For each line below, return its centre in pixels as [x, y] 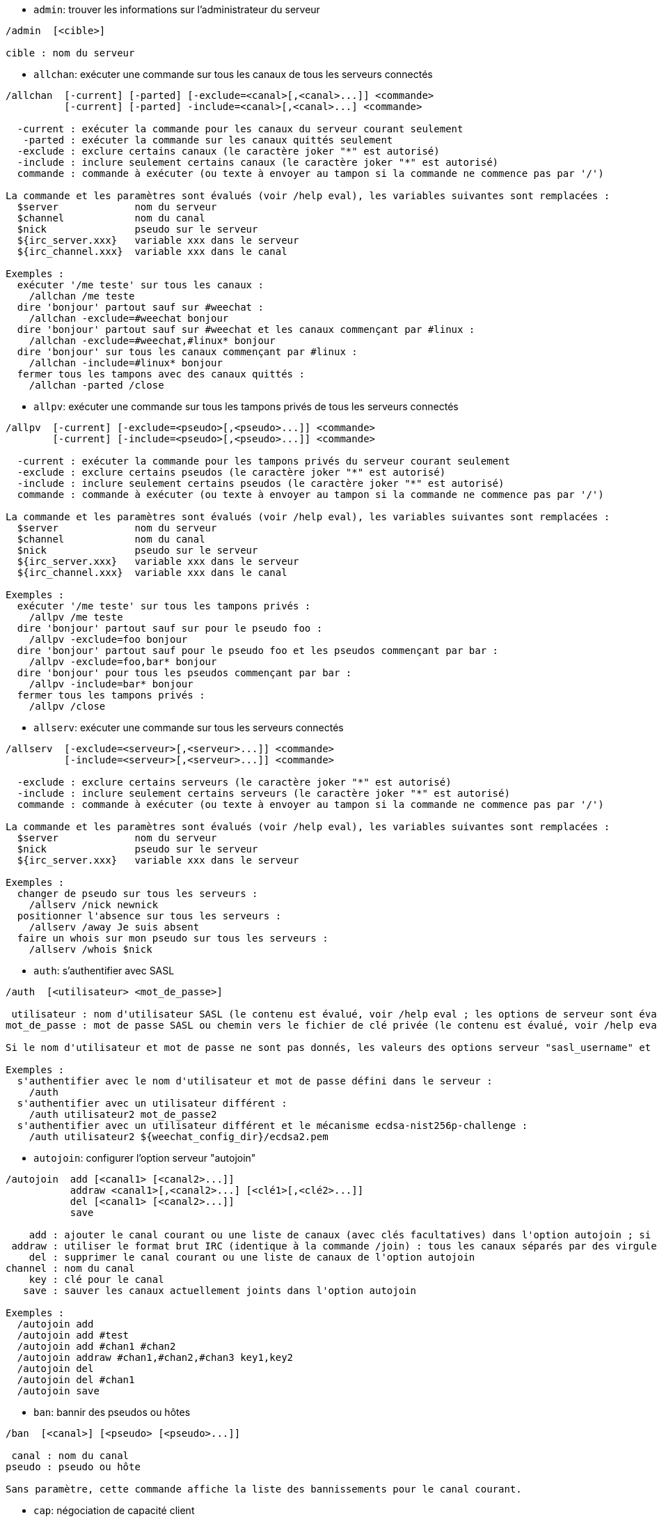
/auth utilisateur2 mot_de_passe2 [123, 1114]
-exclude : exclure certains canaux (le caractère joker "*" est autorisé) [228, 151]
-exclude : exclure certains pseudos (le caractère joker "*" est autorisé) [231, 472]
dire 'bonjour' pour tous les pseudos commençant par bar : [184, 673]
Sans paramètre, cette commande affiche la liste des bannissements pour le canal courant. [264, 1489]
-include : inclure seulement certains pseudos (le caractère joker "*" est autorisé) [261, 483]
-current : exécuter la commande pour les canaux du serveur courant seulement [240, 129]
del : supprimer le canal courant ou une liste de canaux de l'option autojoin [252, 1257]
